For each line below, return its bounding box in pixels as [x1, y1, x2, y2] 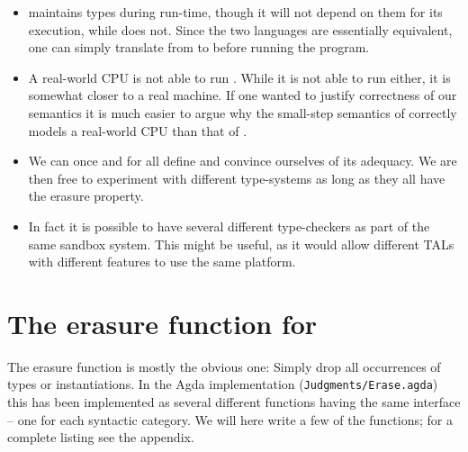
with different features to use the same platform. [28, 252, 296, 271]
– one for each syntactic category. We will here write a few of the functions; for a [7, 410, 453, 429]
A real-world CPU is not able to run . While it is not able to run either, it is [28, 68, 451, 86]
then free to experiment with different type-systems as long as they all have [28, 168, 445, 187]
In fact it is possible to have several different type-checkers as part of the [28, 216, 430, 235]
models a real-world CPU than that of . [28, 121, 247, 140]
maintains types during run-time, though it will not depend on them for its [28, 3, 443, 21]
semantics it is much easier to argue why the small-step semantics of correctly [28, 103, 457, 122]
